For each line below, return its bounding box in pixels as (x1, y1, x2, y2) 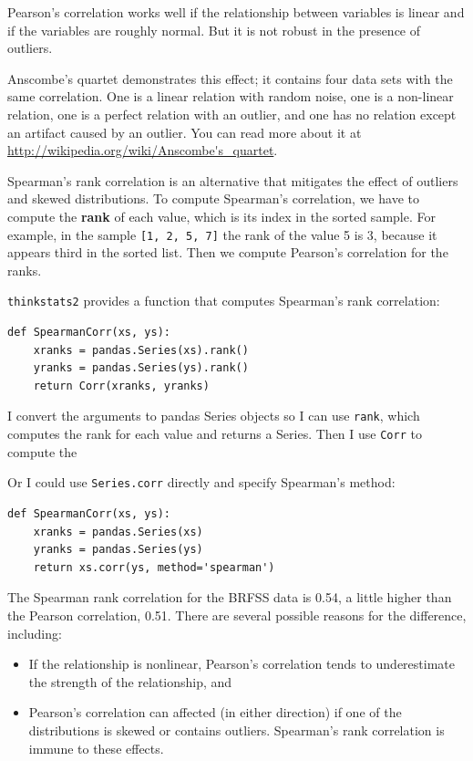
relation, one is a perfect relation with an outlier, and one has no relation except (7, 104, 457, 123)
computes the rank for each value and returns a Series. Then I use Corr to (7, 424, 422, 443)
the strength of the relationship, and (28, 672, 232, 691)
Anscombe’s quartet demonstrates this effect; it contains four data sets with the (7, 68, 453, 88)
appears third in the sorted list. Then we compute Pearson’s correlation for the (7, 243, 448, 262)
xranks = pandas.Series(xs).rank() (33, 343, 249, 357)
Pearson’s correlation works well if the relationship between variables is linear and (7, 3, 465, 21)
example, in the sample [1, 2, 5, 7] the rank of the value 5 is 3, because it (7, 224, 437, 244)
